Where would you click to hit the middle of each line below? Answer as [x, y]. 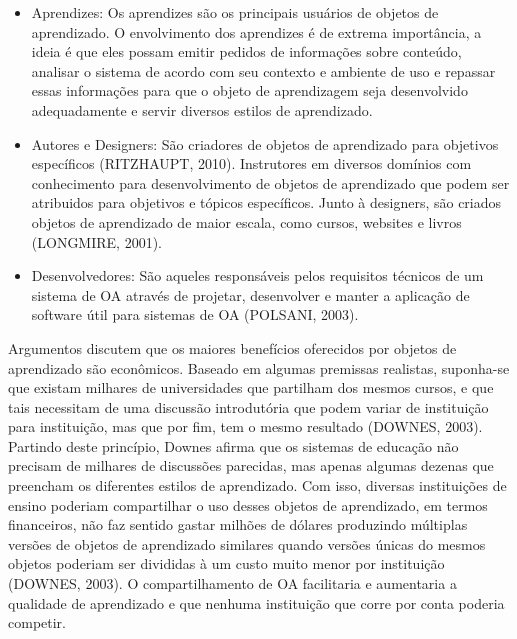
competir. [37, 622]
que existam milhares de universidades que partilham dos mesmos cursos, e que [251, 387]
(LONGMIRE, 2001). [96, 241]
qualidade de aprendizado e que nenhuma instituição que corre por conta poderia [256, 602]
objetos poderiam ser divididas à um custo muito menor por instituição [226, 563]
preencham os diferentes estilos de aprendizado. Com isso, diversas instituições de [257, 485]
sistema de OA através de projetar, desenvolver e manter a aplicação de [250, 294]
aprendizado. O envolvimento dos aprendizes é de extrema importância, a [256, 31]
